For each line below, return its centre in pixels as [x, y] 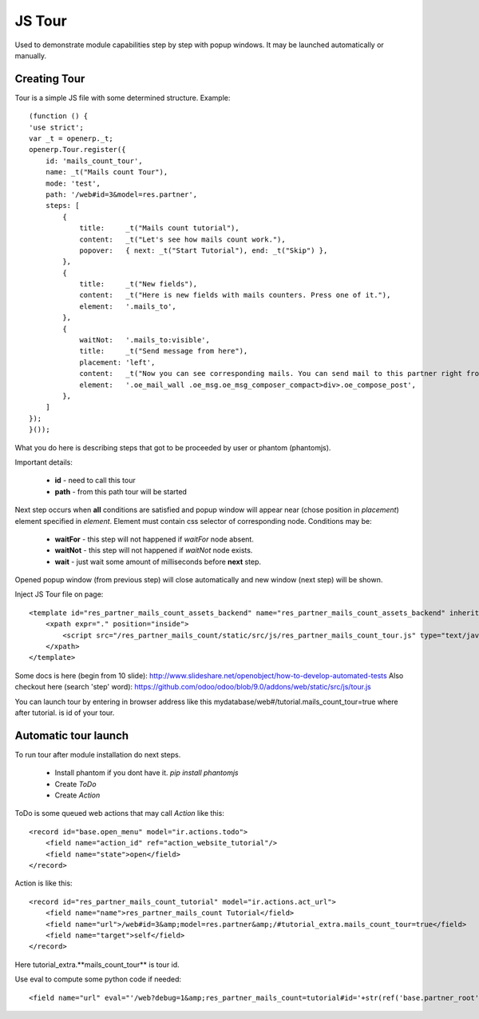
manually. [31, 55]
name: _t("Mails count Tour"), [107, 172]
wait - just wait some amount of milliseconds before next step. [158, 561]
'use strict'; [56, 127]
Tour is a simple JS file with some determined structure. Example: [123, 98]
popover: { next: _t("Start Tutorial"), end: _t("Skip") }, [204, 250]
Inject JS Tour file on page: [59, 594]
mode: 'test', [73, 183]
